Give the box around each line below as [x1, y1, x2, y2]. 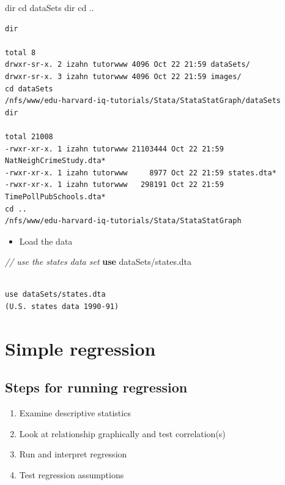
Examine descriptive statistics [19, 407, 131, 419]
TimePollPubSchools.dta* [5, 192, 106, 201]
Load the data [19, 234, 73, 247]
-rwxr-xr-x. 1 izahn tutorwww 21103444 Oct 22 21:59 [5, 144, 224, 153]
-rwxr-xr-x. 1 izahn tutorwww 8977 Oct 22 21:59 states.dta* [5, 168, 276, 177]
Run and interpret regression [19, 448, 127, 460]
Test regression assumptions [19, 468, 124, 481]
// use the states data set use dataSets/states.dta [5, 255, 192, 268]
